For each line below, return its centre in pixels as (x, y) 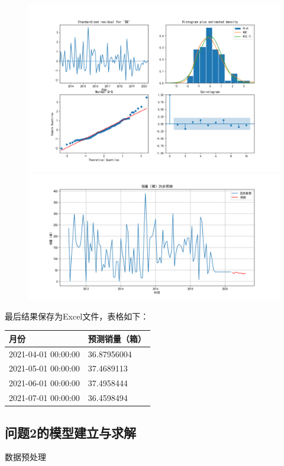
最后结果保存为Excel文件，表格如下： (77, 316)
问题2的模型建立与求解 (71, 432)
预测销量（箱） (117, 338)
